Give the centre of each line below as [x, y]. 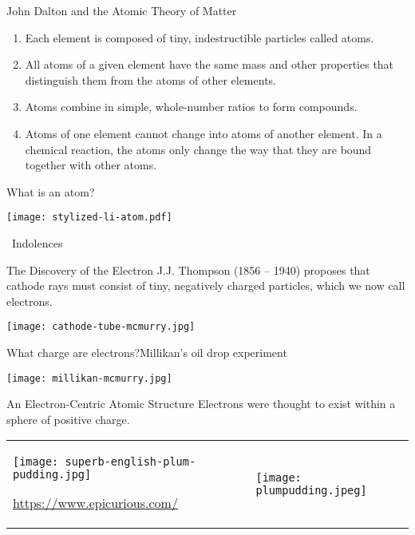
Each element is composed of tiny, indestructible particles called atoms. [200, 37]
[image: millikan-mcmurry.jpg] [89, 378]
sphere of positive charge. [68, 419]
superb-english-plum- [130, 462]
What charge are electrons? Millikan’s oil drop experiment [147, 353]
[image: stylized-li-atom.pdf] [89, 218]
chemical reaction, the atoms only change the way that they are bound [198, 149]
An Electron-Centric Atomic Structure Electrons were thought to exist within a [201, 404]
